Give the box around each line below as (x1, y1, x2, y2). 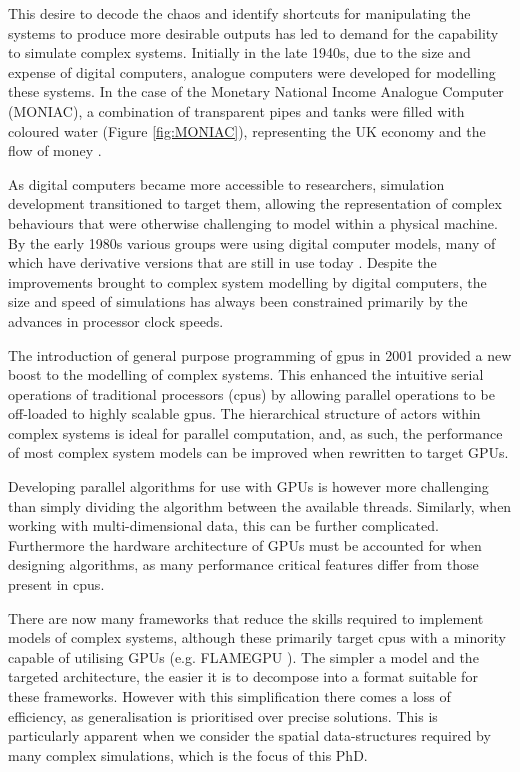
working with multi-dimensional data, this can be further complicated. (8, 515, 439, 536)
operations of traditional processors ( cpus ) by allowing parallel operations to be (8, 383, 495, 404)
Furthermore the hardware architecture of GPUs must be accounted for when (8, 534, 482, 555)
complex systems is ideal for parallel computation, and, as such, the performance (8, 422, 503, 443)
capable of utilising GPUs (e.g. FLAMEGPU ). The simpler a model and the (8, 646, 479, 667)
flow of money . (8, 140, 102, 161)
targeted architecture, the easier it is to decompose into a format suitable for (8, 666, 478, 687)
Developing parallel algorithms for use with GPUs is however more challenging (8, 476, 489, 497)
